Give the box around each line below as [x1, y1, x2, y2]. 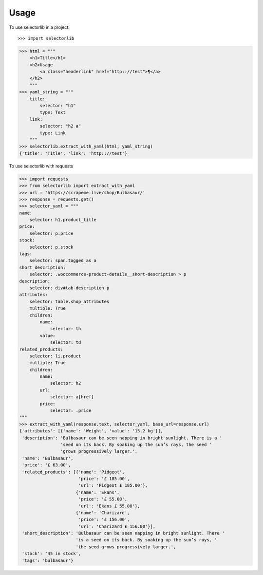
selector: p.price [29, 230, 74, 236]
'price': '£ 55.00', [78, 497, 128, 502]
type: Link [39, 130, 66, 136]
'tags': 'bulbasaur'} [22, 557, 74, 563]
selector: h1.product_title [29, 217, 97, 223]
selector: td [50, 340, 81, 345]
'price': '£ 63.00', [22, 463, 71, 468]
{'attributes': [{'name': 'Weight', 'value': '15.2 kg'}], [19, 428, 163, 434]
